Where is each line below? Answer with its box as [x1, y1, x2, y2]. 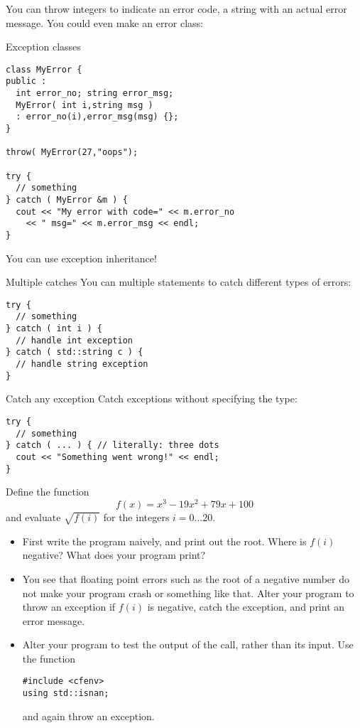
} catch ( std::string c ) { [6, 347, 143, 358]
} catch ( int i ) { [6, 323, 103, 334]
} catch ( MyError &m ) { [6, 195, 128, 205]
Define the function [6, 484, 89, 499]
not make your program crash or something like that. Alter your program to [22, 585, 354, 600]
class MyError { [6, 64, 82, 75]
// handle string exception [16, 359, 148, 370]
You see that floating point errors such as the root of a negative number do [22, 571, 349, 586]
